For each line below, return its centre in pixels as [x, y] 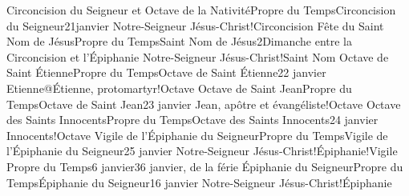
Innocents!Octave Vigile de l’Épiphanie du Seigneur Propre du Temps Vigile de [197, 135]
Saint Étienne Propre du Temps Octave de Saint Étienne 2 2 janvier [166, 72]
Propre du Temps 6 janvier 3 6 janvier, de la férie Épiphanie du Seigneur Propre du [205, 166]
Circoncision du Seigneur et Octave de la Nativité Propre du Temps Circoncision [201, 10]
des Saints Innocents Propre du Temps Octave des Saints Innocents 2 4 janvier [192, 120]
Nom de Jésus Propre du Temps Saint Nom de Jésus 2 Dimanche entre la [179, 41]
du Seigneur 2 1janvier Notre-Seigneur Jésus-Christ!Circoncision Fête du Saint [195, 25]
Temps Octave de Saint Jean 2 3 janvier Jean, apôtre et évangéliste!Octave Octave [204, 104]
